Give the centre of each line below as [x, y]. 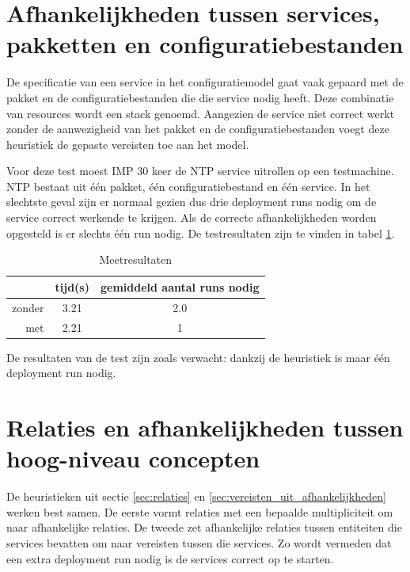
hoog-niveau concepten [133, 458]
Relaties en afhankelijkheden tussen [205, 427]
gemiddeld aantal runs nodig [180, 286]
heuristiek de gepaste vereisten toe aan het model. [128, 144]
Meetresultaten [136, 259]
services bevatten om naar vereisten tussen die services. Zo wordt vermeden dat [199, 542]
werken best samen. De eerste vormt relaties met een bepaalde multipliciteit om [200, 511]
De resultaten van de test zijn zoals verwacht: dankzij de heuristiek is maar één [198, 357]
